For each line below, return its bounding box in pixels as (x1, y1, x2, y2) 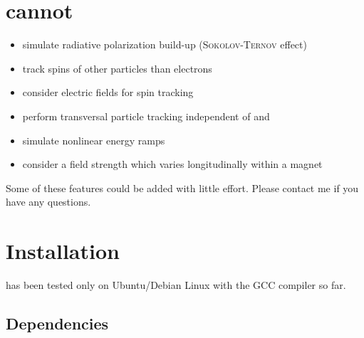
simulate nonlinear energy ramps (22, 132, 165, 147)
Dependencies (6, 312, 109, 334)
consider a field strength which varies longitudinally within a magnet (22, 157, 323, 171)
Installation (6, 236, 120, 265)
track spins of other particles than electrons (22, 60, 212, 75)
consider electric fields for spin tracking (22, 85, 194, 100)
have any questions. (6, 194, 91, 209)
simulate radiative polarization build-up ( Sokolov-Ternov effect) (22, 37, 307, 52)
